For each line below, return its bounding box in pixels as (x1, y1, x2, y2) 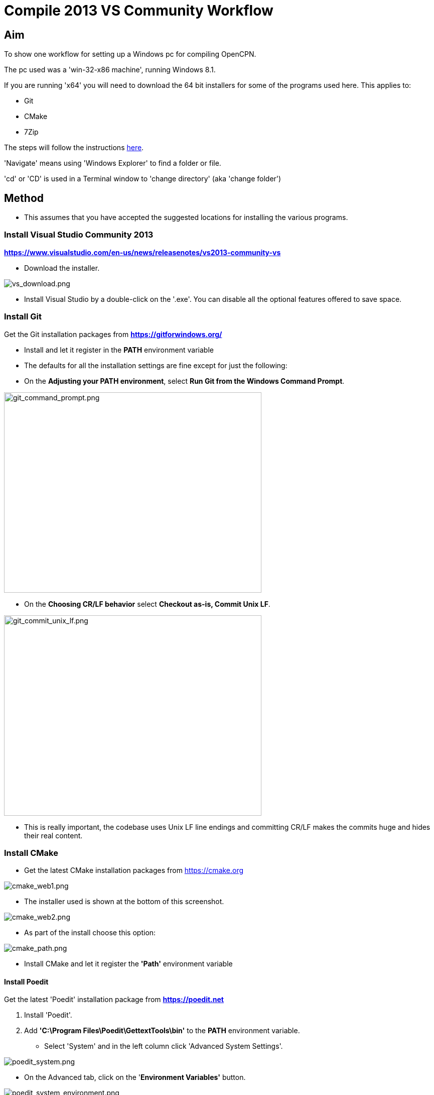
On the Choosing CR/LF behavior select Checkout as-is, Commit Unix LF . (24, 599, 270, 608)
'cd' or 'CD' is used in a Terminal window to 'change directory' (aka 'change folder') (4, 174, 281, 183)
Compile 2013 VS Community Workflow (4, 2, 273, 19)
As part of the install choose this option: (24, 928, 156, 937)
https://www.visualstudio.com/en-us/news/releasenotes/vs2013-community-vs (4, 248, 281, 257)
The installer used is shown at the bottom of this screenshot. (24, 897, 224, 906)
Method (4, 191, 44, 204)
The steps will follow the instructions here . (4, 143, 144, 152)
